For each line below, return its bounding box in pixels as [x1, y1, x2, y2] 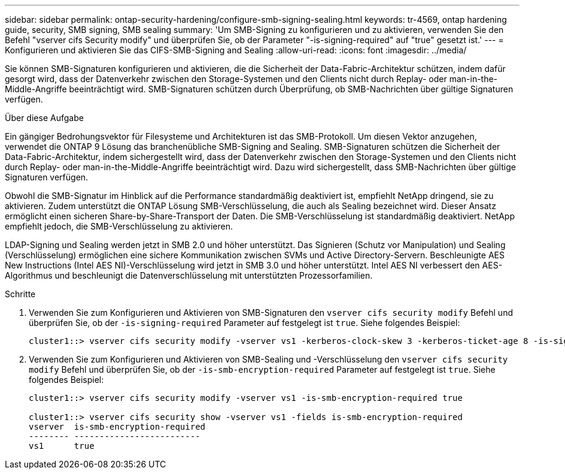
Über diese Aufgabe [5, 113, 84, 123]
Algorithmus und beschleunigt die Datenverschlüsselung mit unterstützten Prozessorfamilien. [5, 270, 373, 280]
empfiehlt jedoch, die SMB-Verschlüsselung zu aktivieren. [5, 221, 233, 231]
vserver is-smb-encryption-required [29, 422, 206, 431]
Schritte [5, 289, 36, 299]
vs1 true [29, 441, 95, 451]
